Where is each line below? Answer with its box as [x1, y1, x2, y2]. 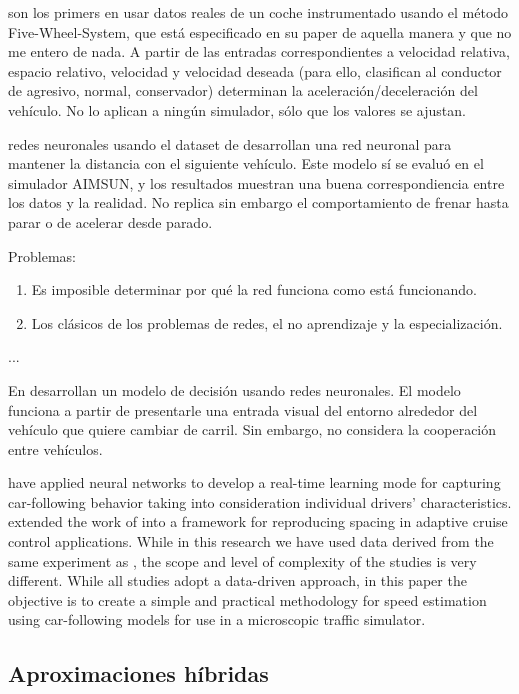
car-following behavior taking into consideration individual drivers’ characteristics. [8, 491, 512, 512]
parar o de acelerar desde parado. [8, 211, 213, 232]
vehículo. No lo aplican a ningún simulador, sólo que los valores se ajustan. [8, 99, 466, 120]
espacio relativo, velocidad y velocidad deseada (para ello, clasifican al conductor [8, 60, 502, 81]
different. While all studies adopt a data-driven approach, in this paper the [8, 570, 467, 591]
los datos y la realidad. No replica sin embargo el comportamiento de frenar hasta [8, 192, 509, 213]
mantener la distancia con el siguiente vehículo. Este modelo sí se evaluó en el [8, 153, 484, 174]
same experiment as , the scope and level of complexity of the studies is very [8, 550, 477, 571]
